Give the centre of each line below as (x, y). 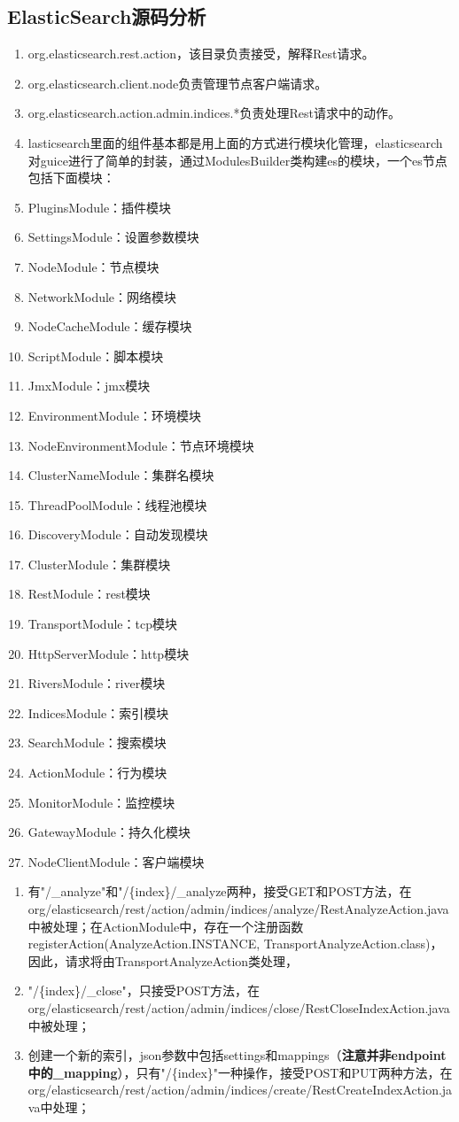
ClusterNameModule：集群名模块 (121, 475)
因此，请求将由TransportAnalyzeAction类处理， (163, 960)
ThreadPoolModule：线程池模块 (117, 504)
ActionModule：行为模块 (97, 773)
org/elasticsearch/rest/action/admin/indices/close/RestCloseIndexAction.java (239, 1007)
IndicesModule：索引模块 (98, 712)
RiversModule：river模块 (97, 683)
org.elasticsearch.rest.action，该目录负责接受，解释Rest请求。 (201, 54)
